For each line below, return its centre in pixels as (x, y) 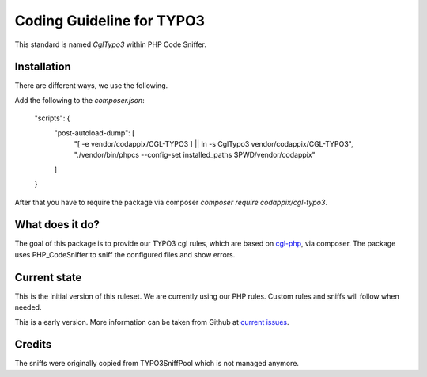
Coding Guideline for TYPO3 (110, 21)
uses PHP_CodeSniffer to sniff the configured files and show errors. (125, 254)
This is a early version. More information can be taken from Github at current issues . (152, 322)
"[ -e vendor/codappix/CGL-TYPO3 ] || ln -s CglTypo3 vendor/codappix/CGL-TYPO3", (213, 144)
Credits (33, 345)
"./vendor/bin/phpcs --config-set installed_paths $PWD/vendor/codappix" (195, 155)
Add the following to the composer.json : (80, 100)
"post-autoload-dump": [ (94, 133)
